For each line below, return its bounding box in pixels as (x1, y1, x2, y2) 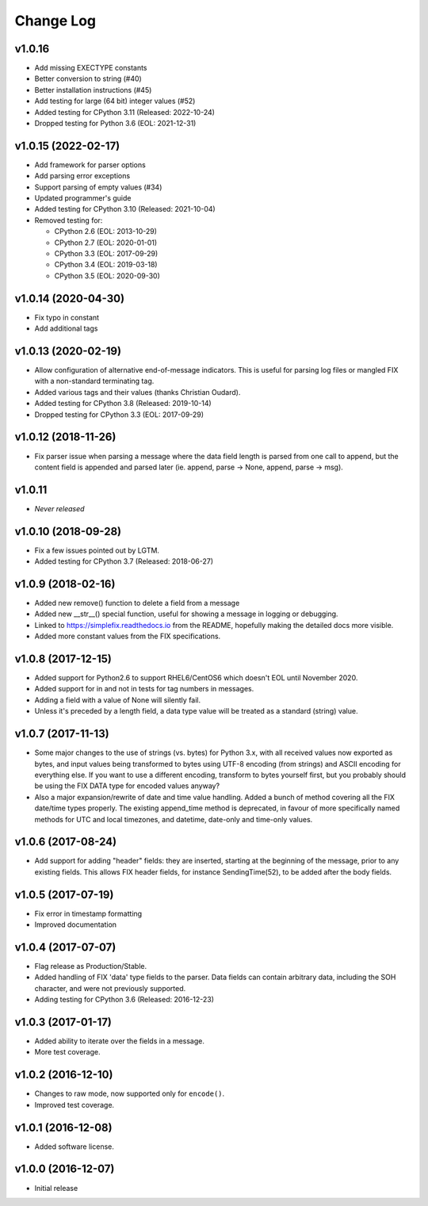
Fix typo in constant (34, 312, 99, 322)
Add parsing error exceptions (34, 171, 131, 181)
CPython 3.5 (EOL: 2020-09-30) (54, 270, 160, 281)
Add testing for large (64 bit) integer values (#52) (34, 96, 196, 106)
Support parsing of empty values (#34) (34, 182, 162, 192)
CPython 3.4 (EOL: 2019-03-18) (54, 260, 158, 270)
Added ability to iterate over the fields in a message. (34, 1036, 205, 1046)
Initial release (34, 1183, 78, 1193)
